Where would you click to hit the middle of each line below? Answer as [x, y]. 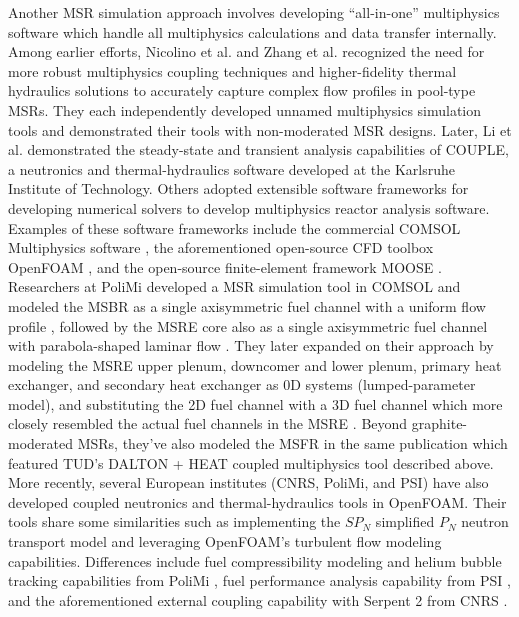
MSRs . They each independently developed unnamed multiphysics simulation [245, 109]
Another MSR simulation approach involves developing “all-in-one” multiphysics [254, 12]
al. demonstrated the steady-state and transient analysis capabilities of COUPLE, [258, 149]
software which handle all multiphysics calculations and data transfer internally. [252, 31]
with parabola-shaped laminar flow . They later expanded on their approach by [251, 345]
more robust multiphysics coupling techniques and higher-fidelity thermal [232, 70]
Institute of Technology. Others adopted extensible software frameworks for [238, 188]
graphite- [439, 423]
